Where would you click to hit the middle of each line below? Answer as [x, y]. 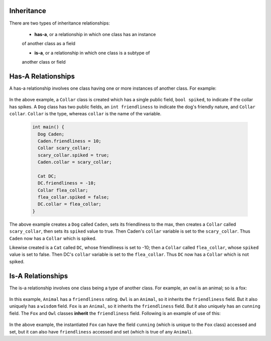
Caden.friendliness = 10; [70, 141]
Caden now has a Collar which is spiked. [53, 238]
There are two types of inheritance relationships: [60, 23]
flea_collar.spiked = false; [74, 197]
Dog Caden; [51, 134]
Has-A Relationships [42, 76]
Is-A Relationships [39, 276]
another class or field [44, 62]
